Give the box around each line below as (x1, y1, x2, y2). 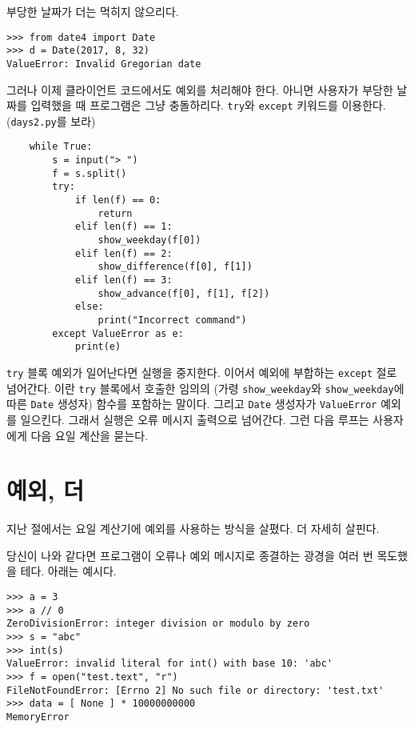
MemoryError (6, 711, 70, 723)
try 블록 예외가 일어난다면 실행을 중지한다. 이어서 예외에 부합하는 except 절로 (6, 363, 397, 380)
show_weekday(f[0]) (98, 234, 201, 246)
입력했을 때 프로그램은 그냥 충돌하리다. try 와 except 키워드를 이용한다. (30, 97, 386, 114)
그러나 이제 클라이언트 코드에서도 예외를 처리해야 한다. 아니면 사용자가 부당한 (6, 81, 393, 98)
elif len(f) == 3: (74, 274, 173, 286)
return (98, 207, 133, 219)
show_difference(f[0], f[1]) (98, 261, 253, 273)
